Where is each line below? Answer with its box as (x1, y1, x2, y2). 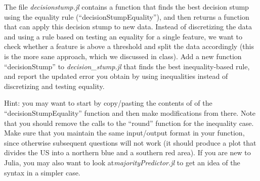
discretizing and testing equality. (4, 80, 105, 91)
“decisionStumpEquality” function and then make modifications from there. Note (4, 107, 256, 118)
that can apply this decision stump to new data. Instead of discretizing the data (4, 21, 252, 32)
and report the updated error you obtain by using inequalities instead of (4, 71, 228, 81)
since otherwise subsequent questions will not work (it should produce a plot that (4, 137, 256, 148)
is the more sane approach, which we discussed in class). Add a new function (4, 51, 242, 61)
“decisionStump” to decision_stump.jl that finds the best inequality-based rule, (4, 61, 250, 71)
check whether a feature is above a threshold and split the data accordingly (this (4, 41, 254, 52)
